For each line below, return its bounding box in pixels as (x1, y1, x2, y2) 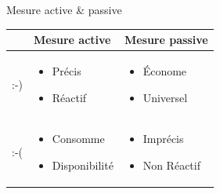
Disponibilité (52, 156, 114, 173)
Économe (142, 62, 187, 79)
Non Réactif (142, 156, 200, 173)
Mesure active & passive (6, 2, 122, 17)
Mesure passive (124, 31, 208, 48)
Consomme (52, 130, 105, 147)
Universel (142, 89, 188, 105)
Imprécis (142, 130, 184, 147)
